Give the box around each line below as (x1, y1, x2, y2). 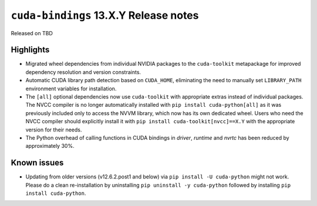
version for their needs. (25, 126, 82, 133)
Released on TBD (11, 29, 53, 36)
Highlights (11, 45, 50, 55)
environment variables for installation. (25, 85, 117, 92)
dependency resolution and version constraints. (25, 68, 141, 76)
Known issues (11, 158, 64, 168)
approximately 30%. (25, 143, 75, 150)
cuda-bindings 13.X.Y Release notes (11, 9, 199, 22)
